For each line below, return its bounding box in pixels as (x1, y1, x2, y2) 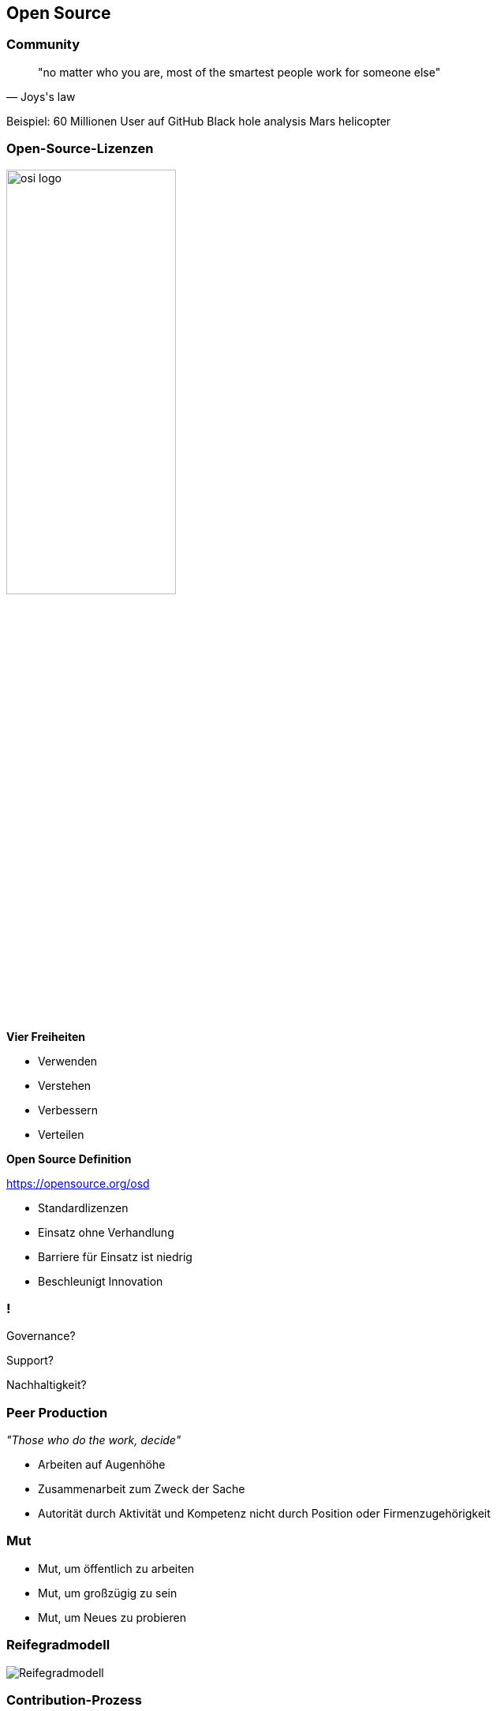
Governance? (6, 1329, 76, 1343)
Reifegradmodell (6, 1637, 110, 1653)
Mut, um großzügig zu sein (38, 1586, 177, 1600)
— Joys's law (6, 89, 76, 103)
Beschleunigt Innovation (38, 1274, 163, 1288)
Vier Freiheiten (6, 1029, 85, 1043)
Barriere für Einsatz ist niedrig (38, 1249, 192, 1264)
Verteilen (38, 1127, 84, 1141)
